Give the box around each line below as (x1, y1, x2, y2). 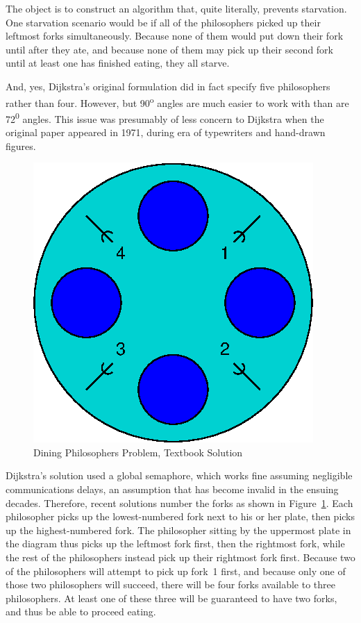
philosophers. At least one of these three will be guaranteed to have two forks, (6, 590, 337, 605)
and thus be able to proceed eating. (6, 604, 156, 619)
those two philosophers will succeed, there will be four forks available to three (6, 577, 336, 592)
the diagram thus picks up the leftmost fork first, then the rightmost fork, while (6, 536, 345, 551)
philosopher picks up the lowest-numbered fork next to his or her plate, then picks (6, 509, 355, 524)
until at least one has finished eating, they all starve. (6, 56, 230, 70)
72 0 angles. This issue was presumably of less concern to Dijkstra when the (6, 109, 324, 126)
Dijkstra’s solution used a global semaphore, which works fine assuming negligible (6, 468, 353, 483)
